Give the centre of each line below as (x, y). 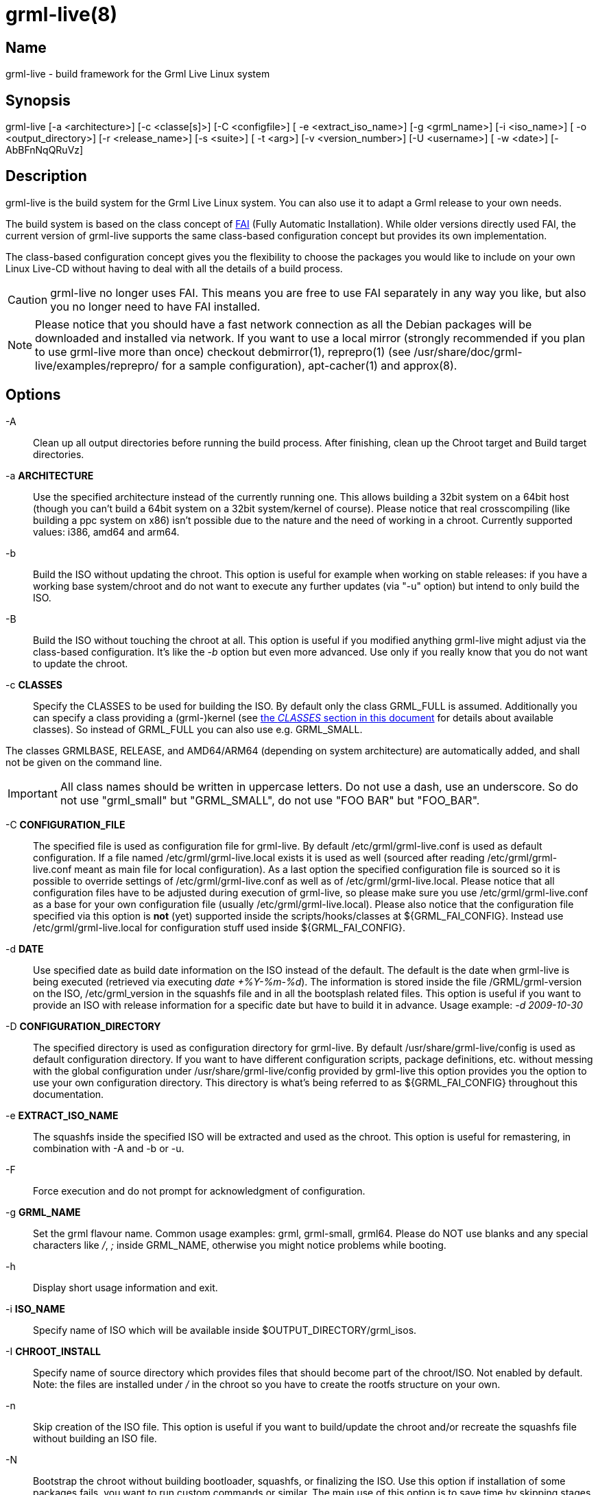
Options (33, 395)
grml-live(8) (62, 14)
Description (46, 176)
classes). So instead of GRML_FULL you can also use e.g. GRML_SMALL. (198, 729)
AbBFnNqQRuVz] (45, 150)
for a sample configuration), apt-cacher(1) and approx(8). (309, 365)
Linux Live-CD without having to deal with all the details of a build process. (174, 268)
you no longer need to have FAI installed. (155, 306)
